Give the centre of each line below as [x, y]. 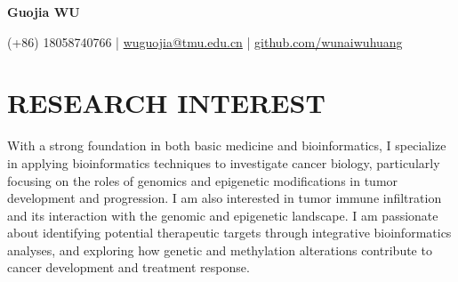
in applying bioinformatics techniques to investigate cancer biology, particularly [224, 162]
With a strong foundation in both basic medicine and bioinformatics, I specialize [227, 145]
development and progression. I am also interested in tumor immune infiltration [225, 198]
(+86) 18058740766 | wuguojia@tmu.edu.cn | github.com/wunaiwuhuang [205, 41]
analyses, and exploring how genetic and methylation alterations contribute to [220, 250]
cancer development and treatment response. [129, 267]
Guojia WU [44, 12]
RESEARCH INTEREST [166, 103]
